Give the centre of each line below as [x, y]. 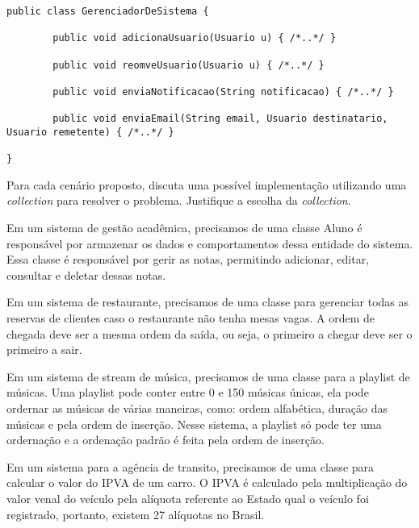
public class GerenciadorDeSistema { [108, 11]
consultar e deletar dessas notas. [86, 274]
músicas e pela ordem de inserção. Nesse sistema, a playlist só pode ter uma [194, 424]
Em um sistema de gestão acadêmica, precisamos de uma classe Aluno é [184, 228]
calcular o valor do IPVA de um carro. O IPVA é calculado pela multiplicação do [207, 482]
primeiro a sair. [44, 349]
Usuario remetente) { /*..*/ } [90, 132]
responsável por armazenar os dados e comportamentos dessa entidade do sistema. [210, 243]
